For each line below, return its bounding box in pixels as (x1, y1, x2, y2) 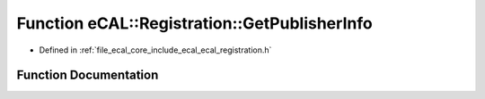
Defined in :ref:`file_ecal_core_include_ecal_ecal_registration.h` (39, 45, 272, 55)
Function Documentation (16, 68, 159, 83)
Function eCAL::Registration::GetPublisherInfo (16, 13, 373, 33)
